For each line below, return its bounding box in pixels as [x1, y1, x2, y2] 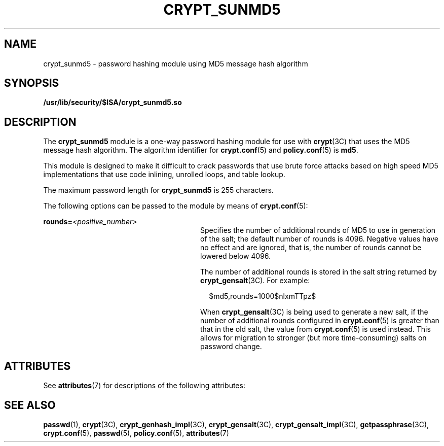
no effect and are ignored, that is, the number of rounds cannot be [200, 243, 422, 252]
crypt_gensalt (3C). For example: [200, 276, 310, 285]
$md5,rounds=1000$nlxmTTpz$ [209, 292, 316, 301]
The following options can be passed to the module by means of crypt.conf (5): [43, 201, 308, 211]
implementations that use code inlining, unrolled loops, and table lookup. [43, 170, 285, 179]
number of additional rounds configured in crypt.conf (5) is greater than [200, 316, 439, 325]
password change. [200, 342, 262, 351]
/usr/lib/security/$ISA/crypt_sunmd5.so [43, 98, 182, 107]
